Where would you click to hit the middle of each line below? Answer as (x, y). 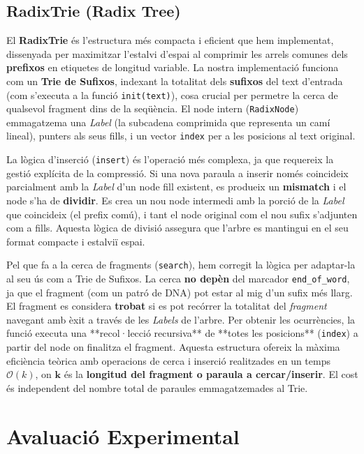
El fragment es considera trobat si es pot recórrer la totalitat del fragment (167, 306)
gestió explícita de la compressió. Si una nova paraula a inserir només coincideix (177, 173)
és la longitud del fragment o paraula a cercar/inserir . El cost (211, 374)
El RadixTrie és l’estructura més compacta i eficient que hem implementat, (170, 40)
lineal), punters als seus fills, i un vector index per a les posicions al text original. (181, 136)
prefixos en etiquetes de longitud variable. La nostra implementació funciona (173, 67)
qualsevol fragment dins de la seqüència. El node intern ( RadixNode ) (153, 108)
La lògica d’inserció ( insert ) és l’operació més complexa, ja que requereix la (170, 159)
